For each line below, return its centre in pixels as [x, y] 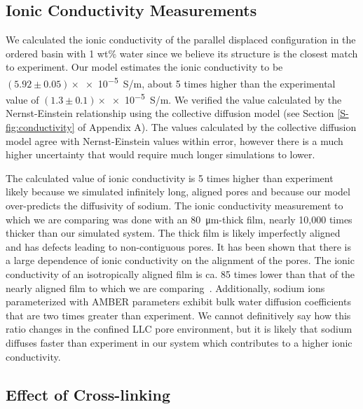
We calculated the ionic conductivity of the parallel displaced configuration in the [181, 40]
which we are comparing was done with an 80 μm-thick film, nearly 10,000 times [179, 219]
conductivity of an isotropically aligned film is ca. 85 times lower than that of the [180, 274]
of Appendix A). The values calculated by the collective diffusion [217, 127]
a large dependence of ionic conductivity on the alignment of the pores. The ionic [180, 260]
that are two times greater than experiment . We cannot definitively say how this [178, 315]
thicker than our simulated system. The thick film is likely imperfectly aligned [173, 233]
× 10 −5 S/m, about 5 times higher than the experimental [210, 82]
